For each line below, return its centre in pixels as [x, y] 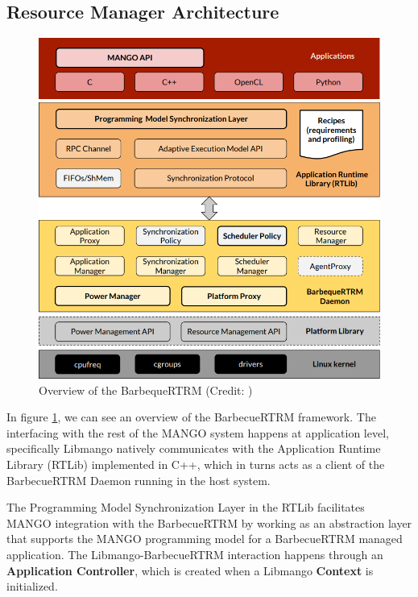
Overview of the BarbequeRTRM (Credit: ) [146, 390]
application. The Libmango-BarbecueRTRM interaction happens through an [195, 555]
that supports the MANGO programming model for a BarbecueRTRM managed [205, 539]
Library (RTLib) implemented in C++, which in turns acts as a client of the [196, 464]
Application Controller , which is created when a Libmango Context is [190, 570]
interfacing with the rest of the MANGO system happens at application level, [198, 432]
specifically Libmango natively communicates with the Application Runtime [194, 448]
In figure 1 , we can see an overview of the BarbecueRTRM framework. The [191, 417]
